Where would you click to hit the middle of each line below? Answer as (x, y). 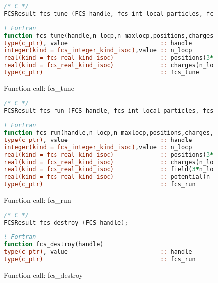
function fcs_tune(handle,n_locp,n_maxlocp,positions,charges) (110, 35)
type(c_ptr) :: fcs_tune (102, 72)
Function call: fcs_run (38, 200)
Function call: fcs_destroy (44, 274)
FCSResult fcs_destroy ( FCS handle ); (66, 223)
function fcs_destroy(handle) (54, 245)
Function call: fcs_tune (39, 88)
